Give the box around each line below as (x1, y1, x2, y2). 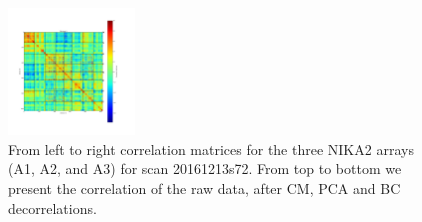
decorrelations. (8, 197, 97, 218)
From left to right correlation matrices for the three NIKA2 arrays (8, 138, 414, 159)
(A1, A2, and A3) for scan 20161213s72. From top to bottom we (8, 158, 402, 179)
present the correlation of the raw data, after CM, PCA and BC (8, 177, 401, 198)
